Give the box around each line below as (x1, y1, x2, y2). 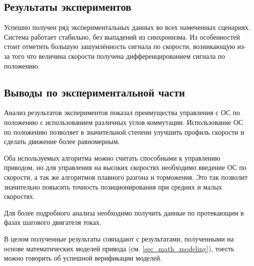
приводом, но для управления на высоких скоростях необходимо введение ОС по (4, 162, 247, 172)
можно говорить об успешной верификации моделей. (4, 253, 162, 263)
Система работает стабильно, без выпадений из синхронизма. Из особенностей (4, 31, 240, 42)
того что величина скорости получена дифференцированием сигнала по (12, 50, 225, 61)
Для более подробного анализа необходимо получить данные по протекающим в (4, 207, 244, 218)
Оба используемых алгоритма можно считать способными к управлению (4, 152, 221, 163)
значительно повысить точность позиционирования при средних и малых (4, 181, 222, 192)
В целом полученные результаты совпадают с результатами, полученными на (4, 233, 234, 243)
